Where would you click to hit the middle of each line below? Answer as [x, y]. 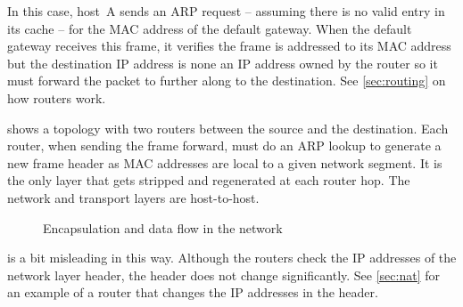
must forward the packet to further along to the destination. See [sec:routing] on [227, 81]
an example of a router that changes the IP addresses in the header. [193, 292]
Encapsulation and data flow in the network [163, 227]
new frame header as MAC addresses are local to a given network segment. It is [225, 162]
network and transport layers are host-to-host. [133, 197]
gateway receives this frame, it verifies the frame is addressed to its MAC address [229, 46]
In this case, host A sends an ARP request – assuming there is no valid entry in [226, 11]
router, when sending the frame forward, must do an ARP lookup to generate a [224, 145]
